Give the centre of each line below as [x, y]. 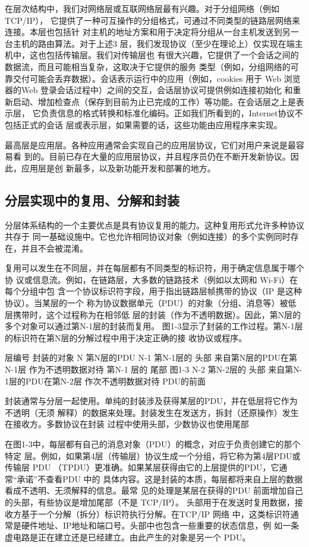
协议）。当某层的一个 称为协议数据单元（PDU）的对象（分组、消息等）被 [146, 303]
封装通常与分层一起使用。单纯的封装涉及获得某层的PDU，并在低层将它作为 [151, 401]
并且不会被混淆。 [54, 248]
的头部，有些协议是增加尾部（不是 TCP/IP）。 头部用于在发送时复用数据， [150, 502]
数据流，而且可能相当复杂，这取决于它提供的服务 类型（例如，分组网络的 [148, 66]
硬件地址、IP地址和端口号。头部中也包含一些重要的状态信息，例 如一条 [160, 525]
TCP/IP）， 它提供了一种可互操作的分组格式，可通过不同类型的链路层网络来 [152, 20]
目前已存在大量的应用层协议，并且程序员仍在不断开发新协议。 [170, 156]
